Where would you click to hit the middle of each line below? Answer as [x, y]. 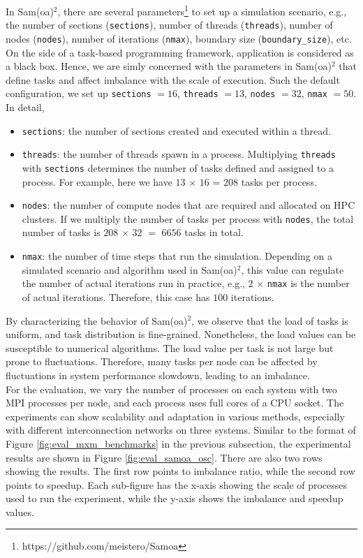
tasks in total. [214, 232]
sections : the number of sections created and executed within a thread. [176, 130]
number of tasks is [61, 232]
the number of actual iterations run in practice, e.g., [133, 283]
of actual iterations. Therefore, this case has [116, 296]
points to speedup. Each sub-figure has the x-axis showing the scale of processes [177, 484]
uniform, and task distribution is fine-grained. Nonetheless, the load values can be [181, 334]
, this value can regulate [292, 269]
